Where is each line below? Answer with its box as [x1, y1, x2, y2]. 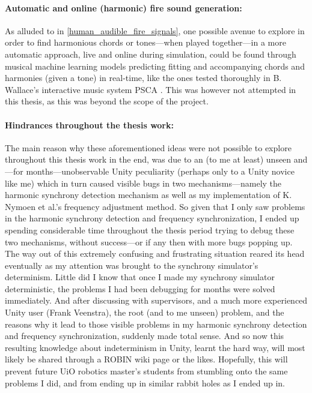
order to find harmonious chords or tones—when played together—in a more [5, 36, 286, 49]
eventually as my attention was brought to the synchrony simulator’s [5, 259, 258, 271]
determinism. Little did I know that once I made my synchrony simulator [5, 271, 275, 283]
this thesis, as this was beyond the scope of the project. [5, 95, 209, 107]
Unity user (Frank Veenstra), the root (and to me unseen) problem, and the [5, 306, 284, 319]
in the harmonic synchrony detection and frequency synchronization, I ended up [5, 212, 299, 224]
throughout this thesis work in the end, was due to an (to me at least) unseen [5, 153, 292, 166]
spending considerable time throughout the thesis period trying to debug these [5, 223, 295, 236]
